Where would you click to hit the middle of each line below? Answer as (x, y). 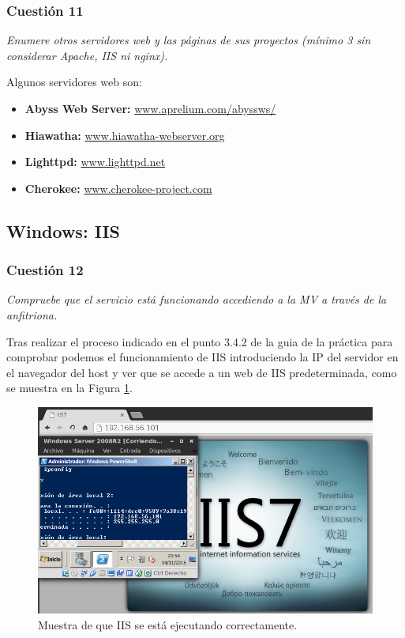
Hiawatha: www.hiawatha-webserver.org (125, 135)
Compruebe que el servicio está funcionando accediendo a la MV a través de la (197, 299)
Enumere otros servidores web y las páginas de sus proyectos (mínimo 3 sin (189, 40)
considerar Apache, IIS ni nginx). (87, 55)
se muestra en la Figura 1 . (69, 388)
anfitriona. (32, 314)
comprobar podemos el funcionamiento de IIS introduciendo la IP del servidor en (202, 357)
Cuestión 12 (45, 270)
